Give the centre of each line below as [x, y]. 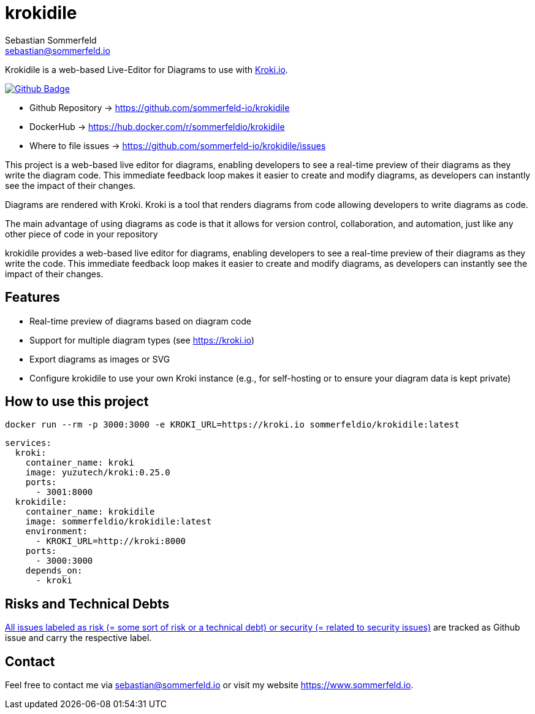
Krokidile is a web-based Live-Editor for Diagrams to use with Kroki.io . [146, 69]
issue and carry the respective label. [78, 638]
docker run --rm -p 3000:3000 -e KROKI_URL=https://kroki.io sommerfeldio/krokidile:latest [232, 425]
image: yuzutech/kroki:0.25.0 [98, 473]
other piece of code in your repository [82, 234]
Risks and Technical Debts [87, 604]
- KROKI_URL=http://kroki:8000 [111, 541]
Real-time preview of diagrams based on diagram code [140, 321]
